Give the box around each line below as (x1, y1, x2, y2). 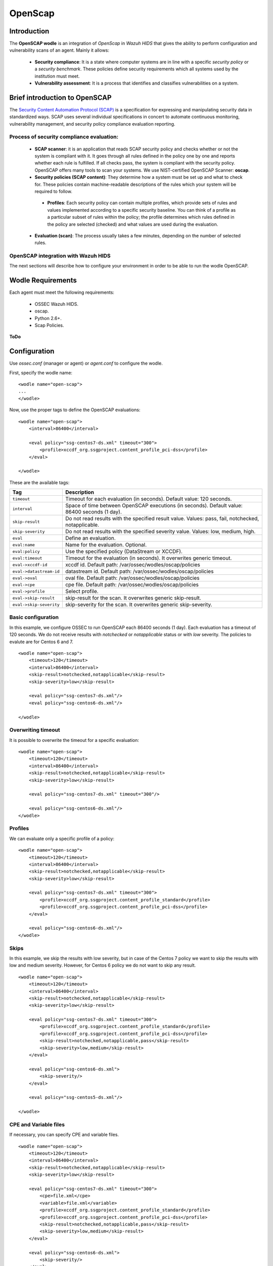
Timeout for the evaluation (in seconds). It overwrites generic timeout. (65, 555, 232, 562)
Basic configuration (9, 614, 59, 621)
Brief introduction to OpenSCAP (9, 93, 112, 102)
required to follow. (34, 188, 73, 194)
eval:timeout (12, 555, 42, 561)
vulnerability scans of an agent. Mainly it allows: (9, 47, 110, 53)
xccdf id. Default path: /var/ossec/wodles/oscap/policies (65, 561, 201, 568)
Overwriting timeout (9, 727, 60, 734)
